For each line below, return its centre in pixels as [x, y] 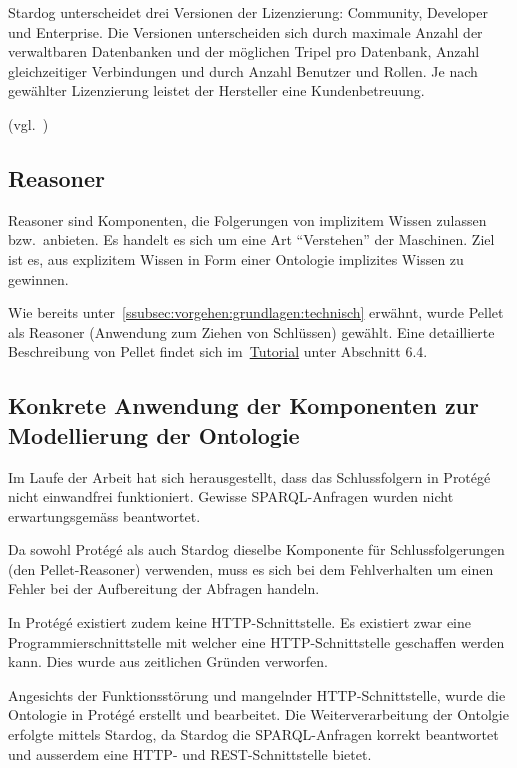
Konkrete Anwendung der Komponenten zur [243, 405]
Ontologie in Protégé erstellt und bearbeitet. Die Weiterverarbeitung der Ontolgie [258, 714]
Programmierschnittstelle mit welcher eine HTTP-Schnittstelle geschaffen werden [256, 641]
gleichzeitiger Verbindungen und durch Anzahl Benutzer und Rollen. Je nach [243, 70]
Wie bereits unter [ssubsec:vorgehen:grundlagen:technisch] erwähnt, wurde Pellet [256, 312]
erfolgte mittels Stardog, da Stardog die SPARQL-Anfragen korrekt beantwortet [253, 734]
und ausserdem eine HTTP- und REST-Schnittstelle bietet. [190, 753]
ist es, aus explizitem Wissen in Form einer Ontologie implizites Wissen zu [236, 258]
